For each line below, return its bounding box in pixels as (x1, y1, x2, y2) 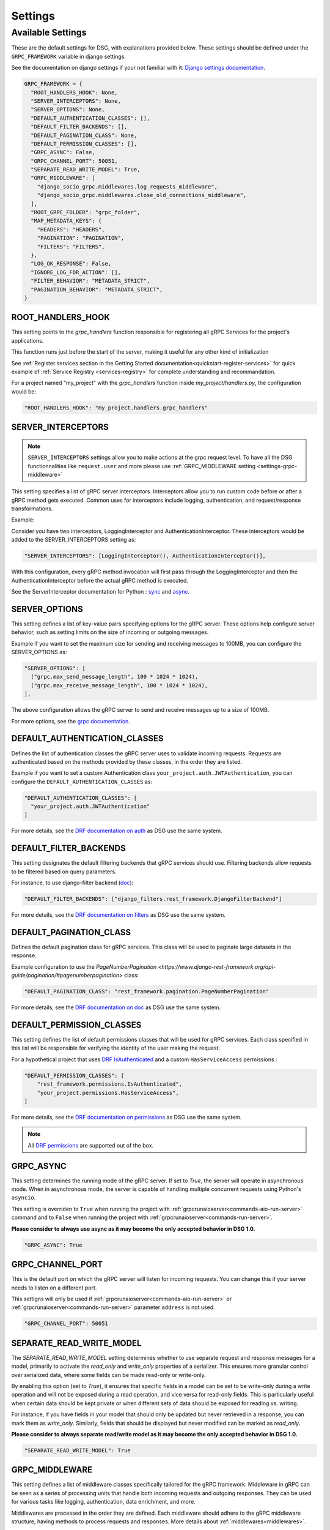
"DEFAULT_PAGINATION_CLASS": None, (31, 132, 137, 139)
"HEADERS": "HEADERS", (37, 226, 105, 233)
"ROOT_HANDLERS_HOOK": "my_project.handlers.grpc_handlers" (24, 404, 208, 411)
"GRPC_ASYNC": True (24, 1241, 82, 1248)
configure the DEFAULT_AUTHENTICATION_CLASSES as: (11, 778, 153, 785)
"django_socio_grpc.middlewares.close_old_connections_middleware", (37, 192, 247, 199)
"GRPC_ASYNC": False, (31, 149, 96, 156)
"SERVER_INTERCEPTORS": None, (31, 97, 122, 104)
